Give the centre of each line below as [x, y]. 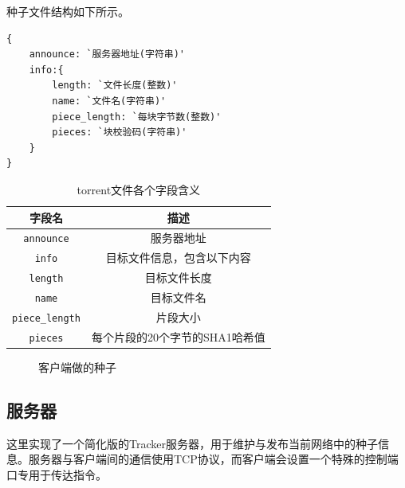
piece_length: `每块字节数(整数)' [137, 117]
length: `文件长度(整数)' [115, 86]
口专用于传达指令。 [57, 475]
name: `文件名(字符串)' [109, 101]
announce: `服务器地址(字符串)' [107, 55]
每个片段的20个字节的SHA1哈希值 [178, 336]
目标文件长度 [178, 277]
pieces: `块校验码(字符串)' [120, 133]
